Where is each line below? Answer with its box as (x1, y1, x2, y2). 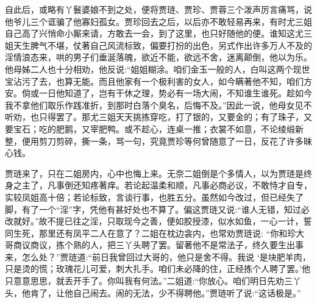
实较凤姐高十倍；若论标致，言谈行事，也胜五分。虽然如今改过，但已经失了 (5, 190, 304, 203)
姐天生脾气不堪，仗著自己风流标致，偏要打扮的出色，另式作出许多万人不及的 (5, 38, 312, 51)
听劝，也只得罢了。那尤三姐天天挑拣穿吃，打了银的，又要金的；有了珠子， (5, 110, 304, 123)
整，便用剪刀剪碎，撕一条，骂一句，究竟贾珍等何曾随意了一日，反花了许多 (5, 134, 304, 147)
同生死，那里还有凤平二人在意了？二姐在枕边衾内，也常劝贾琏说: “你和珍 (5, 226, 296, 239)
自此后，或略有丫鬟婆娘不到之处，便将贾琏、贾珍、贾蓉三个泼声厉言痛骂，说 (5, 3, 312, 15)
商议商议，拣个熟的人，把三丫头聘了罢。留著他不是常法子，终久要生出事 (13, 238, 304, 251)
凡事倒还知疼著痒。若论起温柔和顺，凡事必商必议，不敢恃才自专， (47, 179, 312, 191)
